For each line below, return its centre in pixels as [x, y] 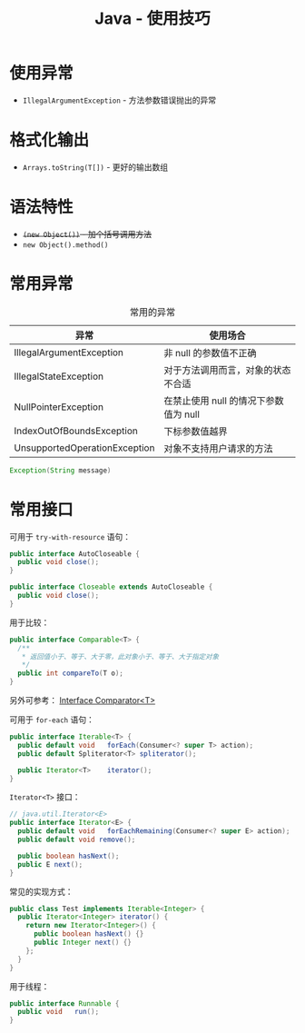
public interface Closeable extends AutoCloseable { [111, 587]
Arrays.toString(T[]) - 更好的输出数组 [95, 167]
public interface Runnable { [64, 1003]
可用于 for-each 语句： [52, 720]
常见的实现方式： [41, 891]
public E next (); [50, 864]
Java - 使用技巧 [152, 19]
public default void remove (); [77, 840]
